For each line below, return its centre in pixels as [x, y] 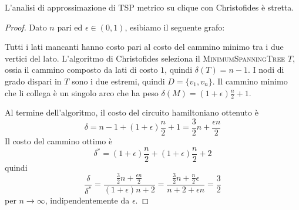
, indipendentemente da [87, 200]
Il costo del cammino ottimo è [59, 141]
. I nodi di [266, 70]
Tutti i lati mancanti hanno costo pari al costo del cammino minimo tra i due [144, 47]
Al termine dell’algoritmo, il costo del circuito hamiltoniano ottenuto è [132, 112]
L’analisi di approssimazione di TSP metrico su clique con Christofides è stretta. [149, 7]
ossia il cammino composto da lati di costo [81, 70]
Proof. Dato [26, 27]
